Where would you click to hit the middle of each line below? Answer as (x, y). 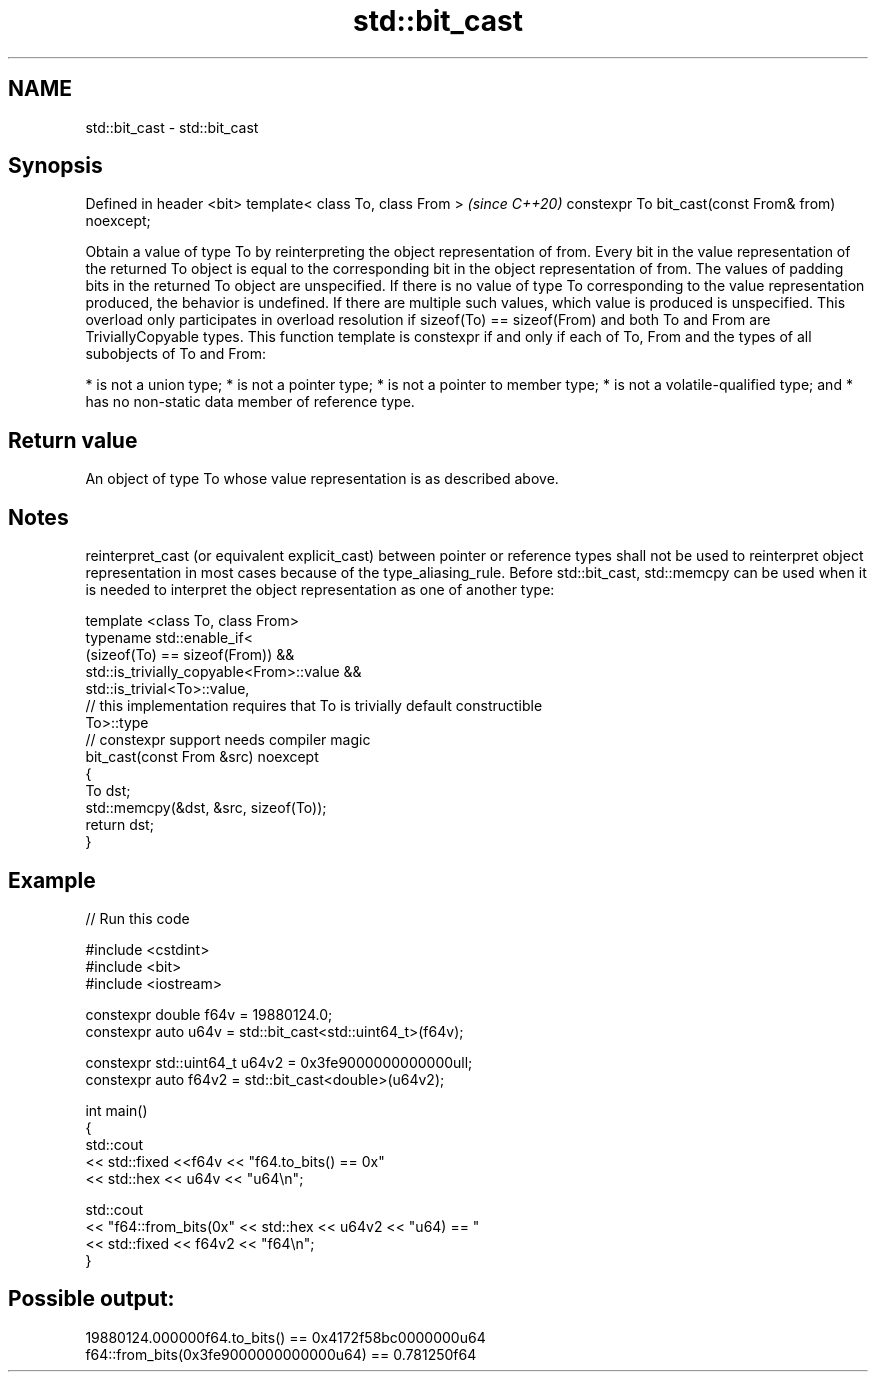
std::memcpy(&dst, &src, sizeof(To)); (206, 808)
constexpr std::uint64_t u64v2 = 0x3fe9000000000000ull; (279, 1062)
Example (52, 880)
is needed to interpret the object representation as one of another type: (320, 590)
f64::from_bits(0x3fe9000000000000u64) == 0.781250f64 (281, 1354)
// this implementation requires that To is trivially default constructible (314, 706)
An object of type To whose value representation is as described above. (322, 479)
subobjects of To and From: (175, 354)
